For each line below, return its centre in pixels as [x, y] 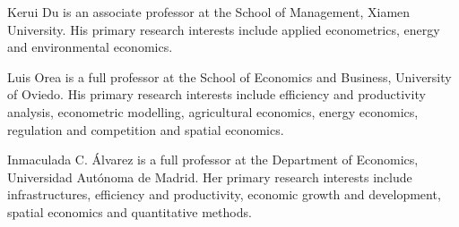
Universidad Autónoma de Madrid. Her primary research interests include [210, 177]
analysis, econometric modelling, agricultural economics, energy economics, [213, 111]
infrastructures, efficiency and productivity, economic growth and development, [224, 194]
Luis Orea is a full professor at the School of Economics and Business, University [229, 76]
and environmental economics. [90, 47]
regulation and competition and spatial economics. [146, 129]
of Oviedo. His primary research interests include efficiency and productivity [217, 94]
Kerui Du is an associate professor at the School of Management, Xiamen [209, 12]
